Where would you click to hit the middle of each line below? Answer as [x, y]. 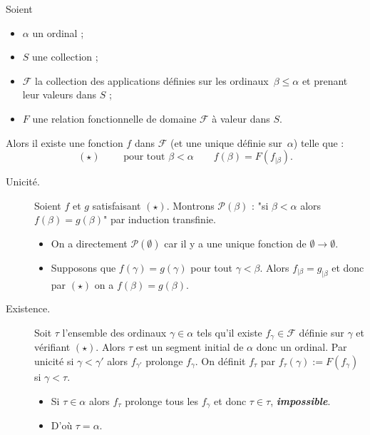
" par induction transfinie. [160, 219]
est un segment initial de [190, 347]
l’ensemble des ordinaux [114, 332]
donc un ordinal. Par [302, 347]
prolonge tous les [162, 400]
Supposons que [83, 267]
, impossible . [300, 400]
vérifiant [52, 347]
